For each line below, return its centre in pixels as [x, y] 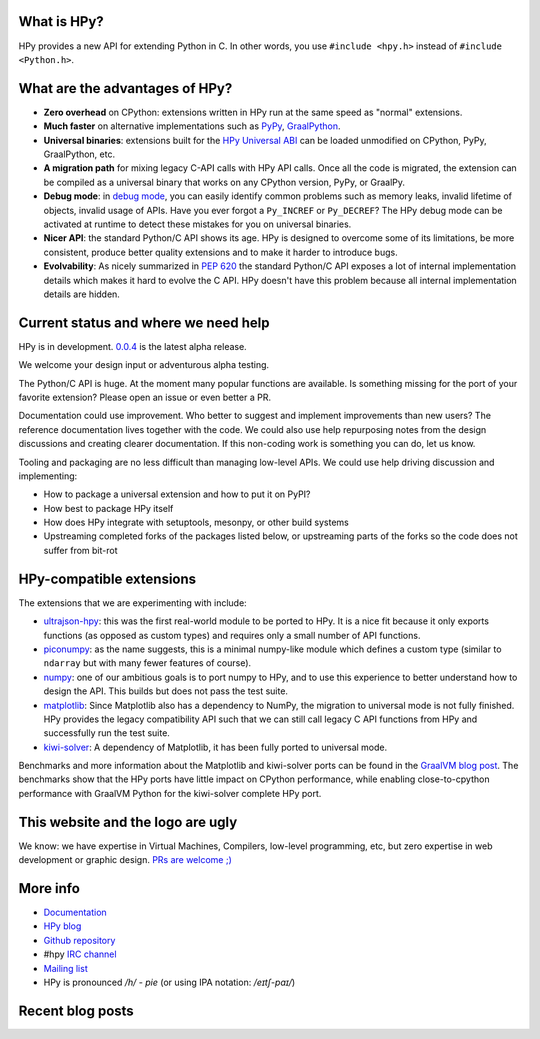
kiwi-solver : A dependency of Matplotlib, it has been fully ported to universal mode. [215, 747]
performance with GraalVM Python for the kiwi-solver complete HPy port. [170, 793]
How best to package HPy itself [108, 508]
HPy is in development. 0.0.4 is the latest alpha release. [132, 346]
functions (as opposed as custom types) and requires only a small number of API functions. [232, 635]
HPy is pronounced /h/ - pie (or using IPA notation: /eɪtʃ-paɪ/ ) [169, 982]
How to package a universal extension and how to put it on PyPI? [177, 494]
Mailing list [66, 968]
